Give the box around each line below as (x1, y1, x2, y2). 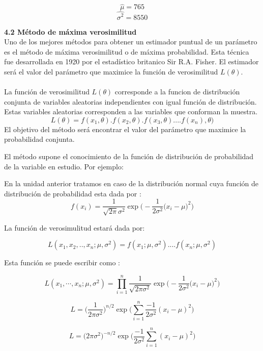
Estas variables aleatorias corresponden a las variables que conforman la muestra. (4, 106, 258, 117)
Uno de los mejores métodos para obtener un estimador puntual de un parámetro (4, 36, 257, 47)
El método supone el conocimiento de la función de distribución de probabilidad (4, 151, 254, 162)
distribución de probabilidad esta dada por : (4, 188, 141, 198)
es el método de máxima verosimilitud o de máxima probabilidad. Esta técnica (4, 46, 249, 57)
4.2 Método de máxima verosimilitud (4, 26, 137, 37)
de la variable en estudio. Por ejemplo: (4, 161, 124, 171)
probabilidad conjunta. (4, 134, 75, 144)
